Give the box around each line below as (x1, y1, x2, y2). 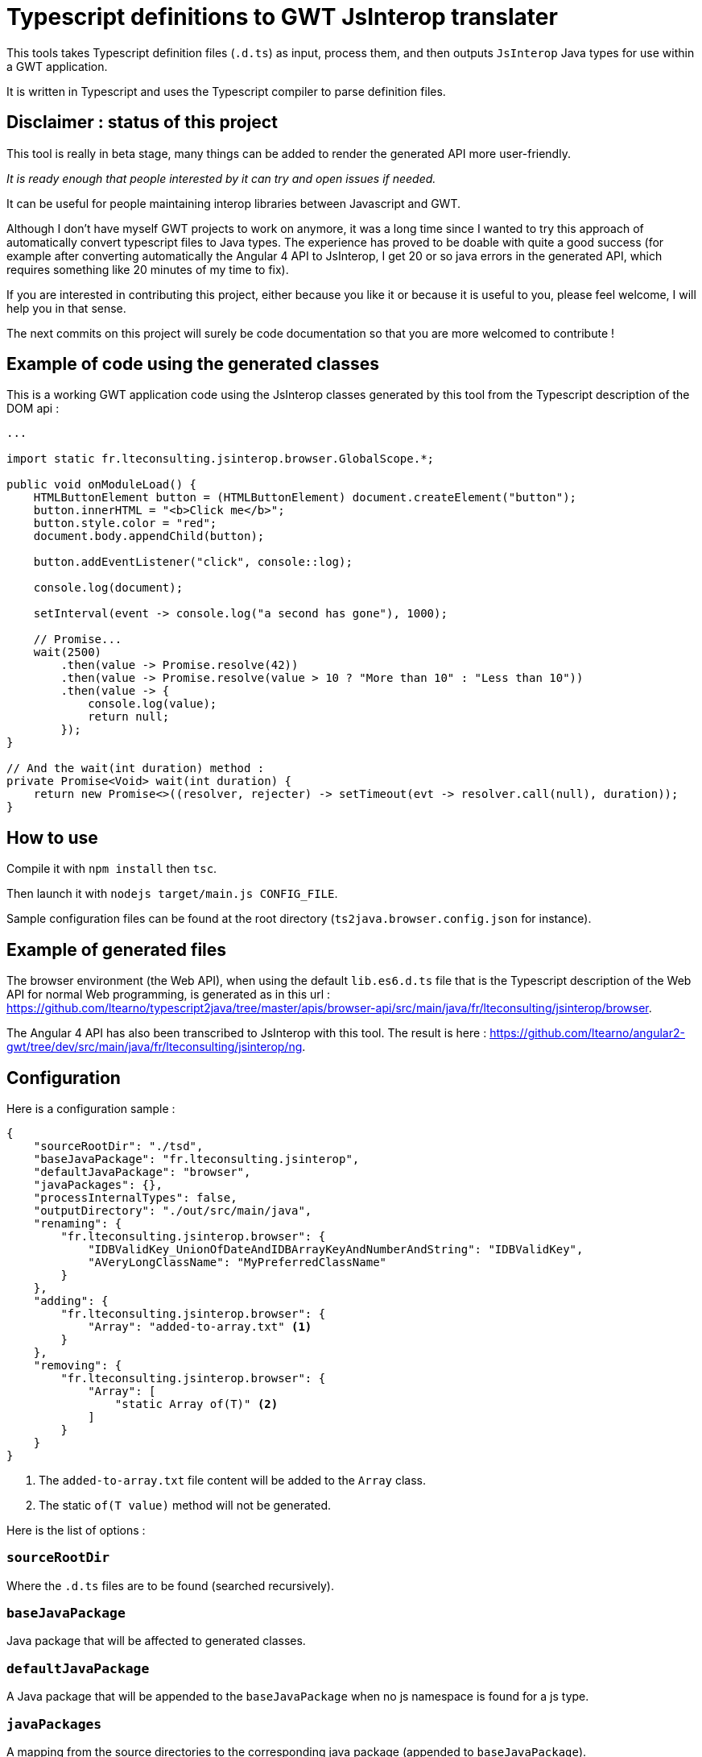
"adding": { (33, 1294, 109, 1307)
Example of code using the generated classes (6, 354, 380, 375)
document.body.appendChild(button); (33, 530, 265, 543)
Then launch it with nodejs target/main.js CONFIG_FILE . (6, 887, 338, 901)
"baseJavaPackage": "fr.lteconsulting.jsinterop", (33, 1152, 360, 1165)
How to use (6, 827, 98, 848)
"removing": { (33, 1358, 122, 1372)
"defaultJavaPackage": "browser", (33, 1165, 251, 1178)
